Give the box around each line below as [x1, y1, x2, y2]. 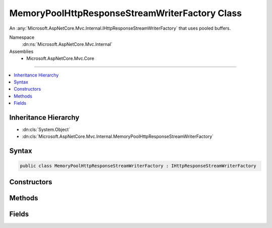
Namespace [9, 34, 35, 40]
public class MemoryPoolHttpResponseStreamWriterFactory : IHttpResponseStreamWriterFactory [20, 163, 256, 169]
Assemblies [9, 48, 34, 54]
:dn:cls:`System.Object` [22, 126, 71, 132]
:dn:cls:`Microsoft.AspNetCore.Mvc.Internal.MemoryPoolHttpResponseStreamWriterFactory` [22, 133, 214, 139]
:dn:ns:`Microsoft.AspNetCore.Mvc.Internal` [22, 41, 113, 47]
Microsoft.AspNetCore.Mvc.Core [26, 55, 94, 61]
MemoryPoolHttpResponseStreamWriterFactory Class [9, 8, 242, 19]
